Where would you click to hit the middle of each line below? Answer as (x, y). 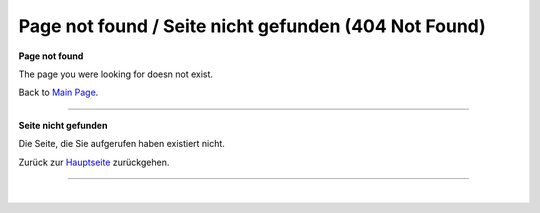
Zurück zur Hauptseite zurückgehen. (94, 162)
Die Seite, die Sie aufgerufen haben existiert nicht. (121, 144)
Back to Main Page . (58, 92)
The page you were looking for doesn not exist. (116, 74)
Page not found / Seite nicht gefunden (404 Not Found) (252, 26)
